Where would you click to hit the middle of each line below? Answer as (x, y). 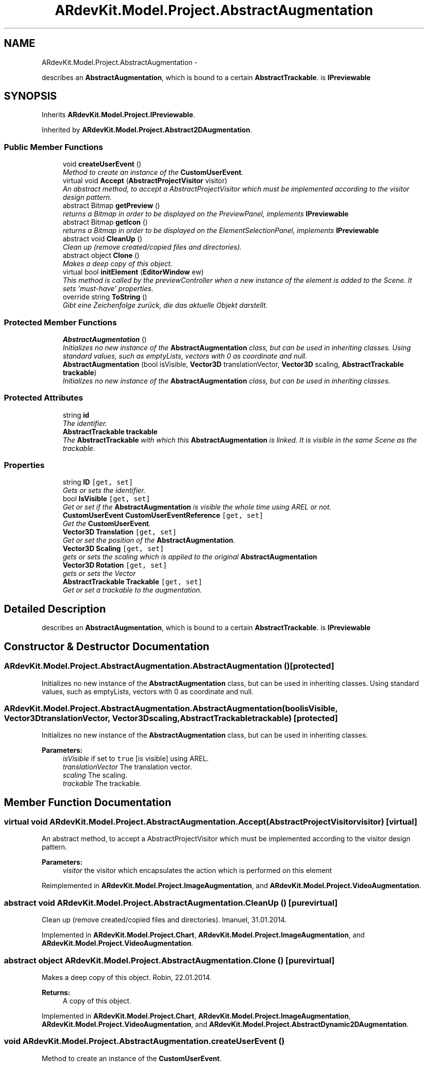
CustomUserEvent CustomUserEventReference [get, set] (163, 515)
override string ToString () (105, 297)
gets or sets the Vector (99, 574)
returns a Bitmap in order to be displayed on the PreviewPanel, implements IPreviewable (206, 214)
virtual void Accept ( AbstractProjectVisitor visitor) (145, 181)
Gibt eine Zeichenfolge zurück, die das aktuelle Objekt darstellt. (165, 305)
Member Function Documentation (88, 802)
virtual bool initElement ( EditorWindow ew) (133, 272)
